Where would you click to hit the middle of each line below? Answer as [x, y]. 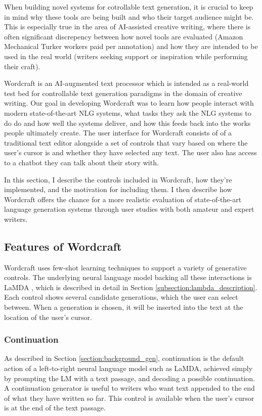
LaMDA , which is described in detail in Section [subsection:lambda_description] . [131, 287]
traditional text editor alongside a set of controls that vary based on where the [126, 142]
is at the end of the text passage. [55, 408]
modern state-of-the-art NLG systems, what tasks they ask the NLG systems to [128, 112]
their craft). [22, 66]
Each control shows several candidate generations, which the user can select [121, 297]
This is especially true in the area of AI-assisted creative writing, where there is [127, 27]
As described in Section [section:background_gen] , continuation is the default [124, 358]
